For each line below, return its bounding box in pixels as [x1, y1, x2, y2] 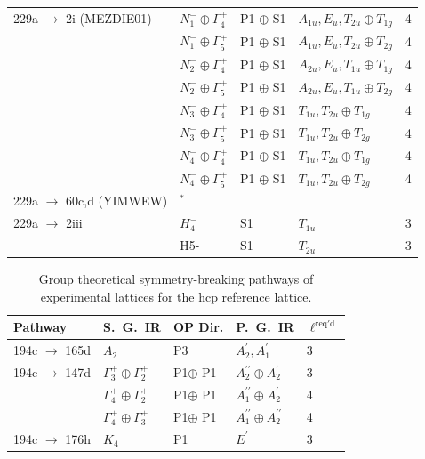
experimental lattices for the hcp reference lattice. [40, 286, 312, 305]
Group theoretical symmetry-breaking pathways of [38, 270, 314, 288]
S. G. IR [103, 318, 161, 336]
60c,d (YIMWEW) [66, 191, 168, 210]
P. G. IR [236, 318, 294, 336]
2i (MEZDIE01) [66, 9, 152, 28]
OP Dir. [172, 318, 224, 336]
